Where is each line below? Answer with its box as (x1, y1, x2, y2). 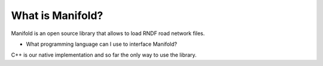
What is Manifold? (11, 9, 103, 22)
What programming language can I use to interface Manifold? (26, 40, 178, 48)
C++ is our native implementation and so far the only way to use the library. (11, 51, 197, 59)
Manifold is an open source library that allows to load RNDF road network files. (11, 30, 205, 37)
